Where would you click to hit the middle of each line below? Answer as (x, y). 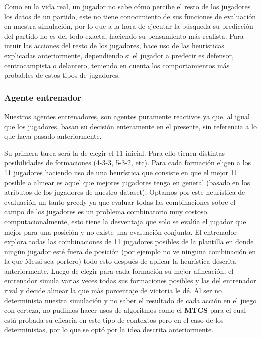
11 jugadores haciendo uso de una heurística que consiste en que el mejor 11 (121, 172)
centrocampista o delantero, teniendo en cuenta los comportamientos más (117, 65)
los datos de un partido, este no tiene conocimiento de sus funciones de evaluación (130, 16)
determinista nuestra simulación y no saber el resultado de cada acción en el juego (130, 300)
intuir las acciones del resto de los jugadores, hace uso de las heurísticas (114, 45)
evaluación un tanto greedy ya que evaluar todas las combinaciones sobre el (120, 202)
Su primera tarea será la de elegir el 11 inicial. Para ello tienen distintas (115, 152)
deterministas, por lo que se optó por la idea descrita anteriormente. (109, 330)
